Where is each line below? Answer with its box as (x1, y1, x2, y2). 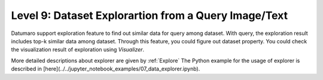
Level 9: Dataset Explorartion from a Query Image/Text (11, 9, 288, 22)
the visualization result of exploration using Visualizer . (11, 46, 145, 53)
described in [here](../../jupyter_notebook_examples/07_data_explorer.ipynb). (11, 65, 200, 72)
